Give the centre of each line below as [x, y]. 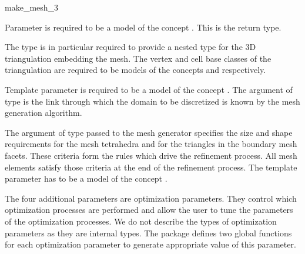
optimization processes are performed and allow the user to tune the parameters [149, 210]
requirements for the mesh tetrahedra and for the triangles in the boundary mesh [151, 144]
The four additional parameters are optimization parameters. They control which [151, 198]
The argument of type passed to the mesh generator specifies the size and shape [149, 132]
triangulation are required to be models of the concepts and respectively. [135, 70]
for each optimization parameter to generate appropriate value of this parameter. [150, 244]
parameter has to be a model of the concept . [86, 178]
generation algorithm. [43, 113]
